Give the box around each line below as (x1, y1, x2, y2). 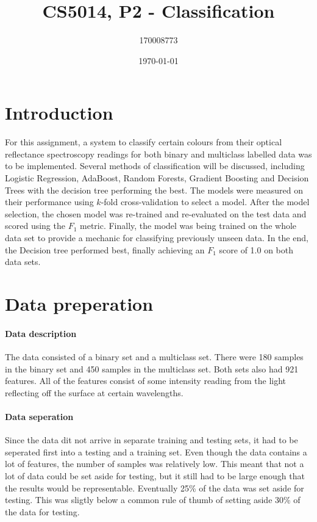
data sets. (5, 255, 41, 268)
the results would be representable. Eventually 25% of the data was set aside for (5, 481, 304, 494)
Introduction (5, 100, 113, 125)
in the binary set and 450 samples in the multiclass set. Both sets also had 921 (5, 362, 299, 375)
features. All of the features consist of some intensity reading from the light (5, 374, 287, 387)
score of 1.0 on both (219, 243, 294, 256)
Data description (5, 327, 77, 339)
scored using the (5, 219, 65, 232)
